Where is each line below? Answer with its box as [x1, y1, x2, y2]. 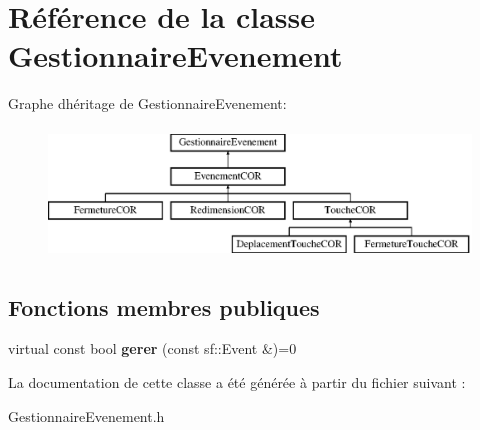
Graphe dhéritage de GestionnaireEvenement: [8, 93, 287, 114]
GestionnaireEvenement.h [8, 405, 165, 426]
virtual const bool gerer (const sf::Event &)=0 [8, 338, 297, 359]
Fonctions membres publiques [8, 291, 320, 322]
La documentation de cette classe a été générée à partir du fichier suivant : [8, 371, 466, 392]
